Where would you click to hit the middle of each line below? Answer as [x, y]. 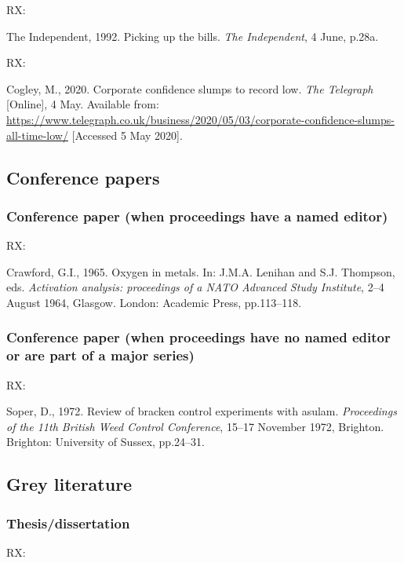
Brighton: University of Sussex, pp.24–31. [106, 442]
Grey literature [69, 484]
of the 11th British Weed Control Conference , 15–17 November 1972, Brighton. [195, 426]
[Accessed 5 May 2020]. [127, 135]
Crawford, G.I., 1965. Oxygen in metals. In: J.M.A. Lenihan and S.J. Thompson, [201, 271]
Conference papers [83, 177]
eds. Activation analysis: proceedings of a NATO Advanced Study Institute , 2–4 [195, 287]
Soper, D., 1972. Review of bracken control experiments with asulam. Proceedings [202, 411]
